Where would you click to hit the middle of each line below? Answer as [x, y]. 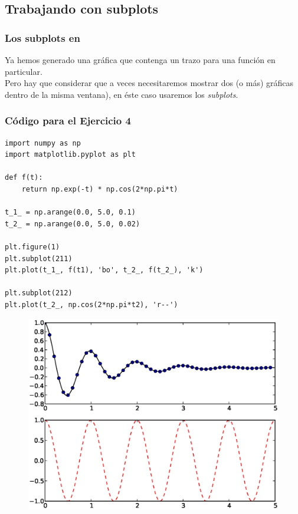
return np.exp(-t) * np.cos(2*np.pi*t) [100, 189]
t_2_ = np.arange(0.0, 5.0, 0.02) [73, 224]
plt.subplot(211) [39, 258]
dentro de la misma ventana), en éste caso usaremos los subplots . [122, 94]
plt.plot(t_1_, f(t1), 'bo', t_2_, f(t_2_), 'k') [104, 270]
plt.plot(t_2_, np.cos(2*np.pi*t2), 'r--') [91, 304]
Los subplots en [42, 37]
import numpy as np [43, 143]
